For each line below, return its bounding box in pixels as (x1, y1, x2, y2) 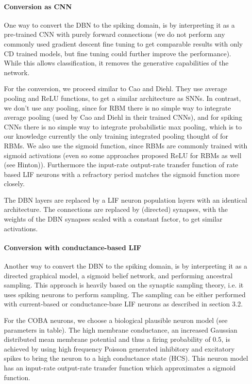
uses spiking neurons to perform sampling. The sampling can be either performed (4, 289, 246, 299)
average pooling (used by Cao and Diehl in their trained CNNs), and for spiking (4, 112, 242, 122)
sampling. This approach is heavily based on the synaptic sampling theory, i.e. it (4, 280, 244, 290)
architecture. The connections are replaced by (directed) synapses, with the (4, 204, 228, 214)
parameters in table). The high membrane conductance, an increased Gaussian (4, 324, 237, 335)
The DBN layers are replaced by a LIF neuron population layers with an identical (4, 194, 247, 205)
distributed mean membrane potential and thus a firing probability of (4, 334, 211, 344)
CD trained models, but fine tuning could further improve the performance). (4, 48, 232, 58)
